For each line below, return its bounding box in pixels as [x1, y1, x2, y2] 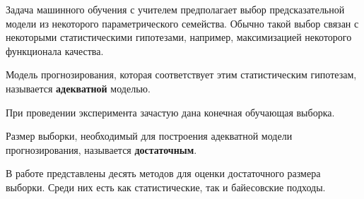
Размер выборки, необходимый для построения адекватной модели [6, 128, 293, 143]
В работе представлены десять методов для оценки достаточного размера [6, 166, 321, 181]
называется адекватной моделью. [6, 80, 151, 95]
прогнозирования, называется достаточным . [6, 142, 197, 157]
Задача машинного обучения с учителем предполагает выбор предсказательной [6, 2, 345, 16]
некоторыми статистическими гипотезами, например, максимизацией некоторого [6, 30, 352, 44]
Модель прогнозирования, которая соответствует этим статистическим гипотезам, [6, 67, 357, 82]
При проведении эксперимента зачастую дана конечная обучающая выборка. [6, 104, 335, 119]
